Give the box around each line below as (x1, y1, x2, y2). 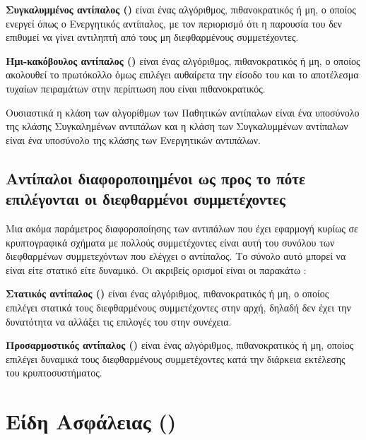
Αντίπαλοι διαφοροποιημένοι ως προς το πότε (6, 167, 305, 189)
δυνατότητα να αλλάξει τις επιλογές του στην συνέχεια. (6, 314, 232, 328)
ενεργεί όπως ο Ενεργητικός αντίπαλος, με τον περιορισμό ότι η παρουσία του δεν (6, 16, 342, 30)
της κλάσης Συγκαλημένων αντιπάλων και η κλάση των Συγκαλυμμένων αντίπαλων (6, 119, 348, 133)
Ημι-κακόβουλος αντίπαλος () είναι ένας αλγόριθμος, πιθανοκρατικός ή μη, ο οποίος (6, 53, 360, 68)
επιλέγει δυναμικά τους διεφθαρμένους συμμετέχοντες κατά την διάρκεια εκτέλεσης (6, 351, 346, 366)
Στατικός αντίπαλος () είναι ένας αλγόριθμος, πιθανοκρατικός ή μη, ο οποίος (6, 286, 329, 301)
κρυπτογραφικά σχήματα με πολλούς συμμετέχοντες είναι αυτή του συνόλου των (6, 234, 335, 249)
